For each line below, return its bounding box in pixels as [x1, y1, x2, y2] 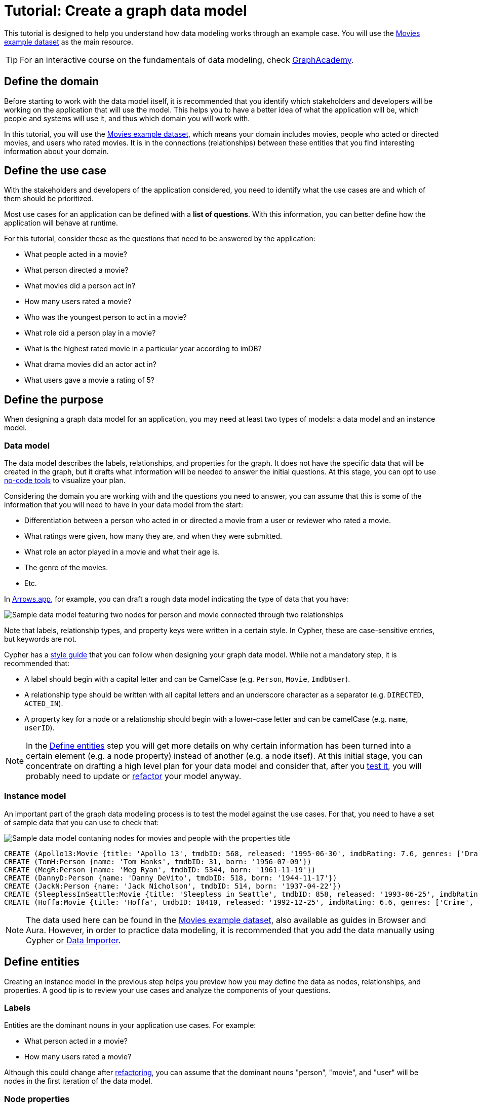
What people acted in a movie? [24, 250, 127, 259]
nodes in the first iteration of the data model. [4, 1077, 152, 1086]
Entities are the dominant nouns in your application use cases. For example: [4, 1021, 256, 1030]
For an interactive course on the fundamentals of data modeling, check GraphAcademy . [20, 54, 354, 65]
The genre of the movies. [24, 563, 108, 572]
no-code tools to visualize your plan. [4, 476, 126, 485]
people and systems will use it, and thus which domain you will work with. [4, 114, 250, 123]
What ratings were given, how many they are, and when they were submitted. [24, 532, 283, 541]
